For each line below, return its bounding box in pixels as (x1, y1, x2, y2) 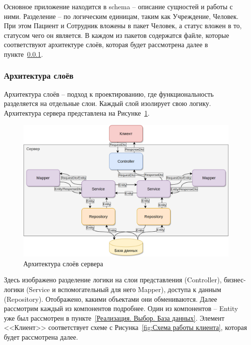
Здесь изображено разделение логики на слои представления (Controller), (4, 275, 222, 285)
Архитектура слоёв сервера (23, 258, 103, 268)
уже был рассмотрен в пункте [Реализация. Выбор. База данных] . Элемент (4, 312, 225, 323)
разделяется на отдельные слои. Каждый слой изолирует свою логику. (4, 98, 211, 108)
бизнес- (223, 275, 246, 285)
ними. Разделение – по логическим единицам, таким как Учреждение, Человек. (4, 11, 239, 21)
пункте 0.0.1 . (4, 49, 43, 59)
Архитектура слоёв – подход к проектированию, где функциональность (4, 88, 214, 99)
